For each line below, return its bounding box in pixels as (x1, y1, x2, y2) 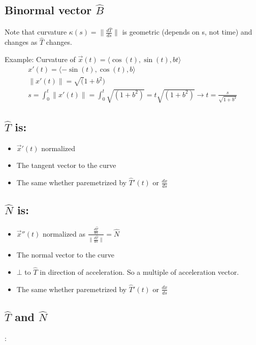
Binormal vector (5, 2, 92, 18)
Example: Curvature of (5, 53, 76, 64)
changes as (5, 37, 38, 47)
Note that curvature (5, 26, 67, 37)
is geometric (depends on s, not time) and (122, 26, 252, 37)
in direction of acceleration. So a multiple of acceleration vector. (40, 267, 239, 277)
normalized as (42, 228, 86, 239)
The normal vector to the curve (16, 249, 115, 260)
